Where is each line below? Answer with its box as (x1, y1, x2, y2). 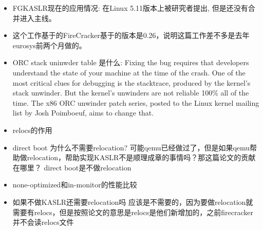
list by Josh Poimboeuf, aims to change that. (12, 107, 154, 118)
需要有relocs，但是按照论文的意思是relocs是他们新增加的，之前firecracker (12, 206, 253, 217)
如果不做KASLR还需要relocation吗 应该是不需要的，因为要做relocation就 (12, 196, 253, 207)
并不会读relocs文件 (12, 217, 74, 227)
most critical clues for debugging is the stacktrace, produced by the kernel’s (12, 77, 251, 88)
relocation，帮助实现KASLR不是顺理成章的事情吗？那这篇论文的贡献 (27, 152, 256, 163)
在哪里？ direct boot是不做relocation (12, 162, 131, 172)
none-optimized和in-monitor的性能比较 (12, 179, 137, 190)
